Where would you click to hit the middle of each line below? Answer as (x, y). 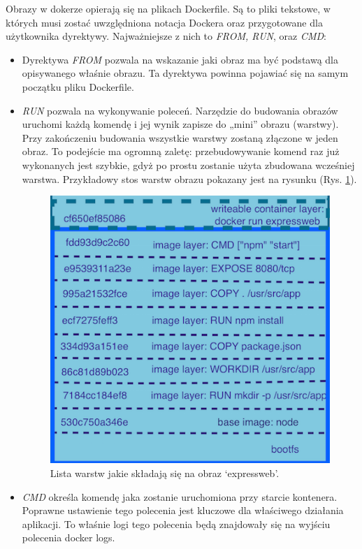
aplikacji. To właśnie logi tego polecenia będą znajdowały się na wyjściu (176, 524)
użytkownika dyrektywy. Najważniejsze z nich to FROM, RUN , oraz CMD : (166, 36)
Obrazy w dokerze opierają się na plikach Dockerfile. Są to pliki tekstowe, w (168, 8)
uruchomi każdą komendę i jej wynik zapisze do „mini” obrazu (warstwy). (180, 124)
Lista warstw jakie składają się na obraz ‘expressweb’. (165, 473)
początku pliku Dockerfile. (78, 86)
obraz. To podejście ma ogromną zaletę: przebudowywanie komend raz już (181, 151)
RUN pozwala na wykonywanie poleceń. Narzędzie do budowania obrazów (180, 110)
